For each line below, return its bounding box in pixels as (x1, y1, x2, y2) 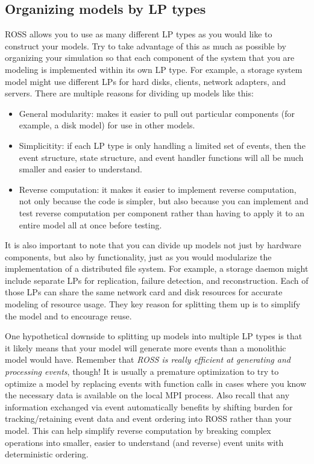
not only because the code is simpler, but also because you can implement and (19, 195, 309, 207)
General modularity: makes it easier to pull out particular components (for (19, 107, 295, 119)
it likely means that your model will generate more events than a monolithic (5, 341, 286, 354)
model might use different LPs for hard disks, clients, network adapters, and (5, 75, 286, 87)
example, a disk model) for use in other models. (19, 119, 195, 131)
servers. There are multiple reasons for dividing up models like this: (5, 87, 254, 99)
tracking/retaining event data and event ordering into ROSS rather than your (5, 412, 292, 425)
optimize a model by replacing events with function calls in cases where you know (5, 377, 307, 389)
